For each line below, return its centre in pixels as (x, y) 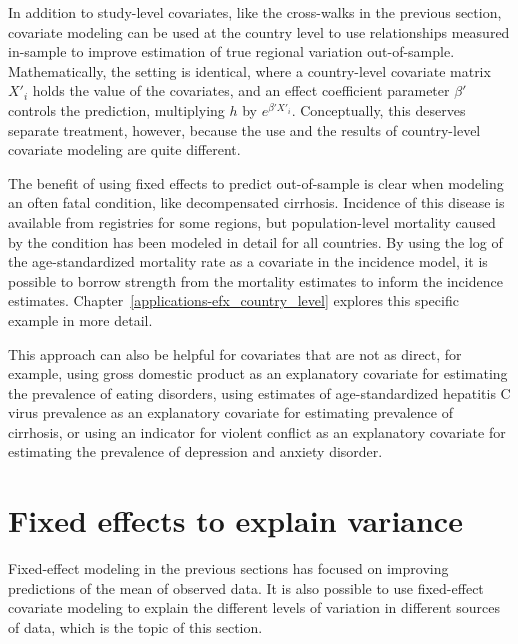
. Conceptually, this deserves (378, 109)
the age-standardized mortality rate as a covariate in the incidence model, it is (248, 261)
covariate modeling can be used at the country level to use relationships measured (259, 31)
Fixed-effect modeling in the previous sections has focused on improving (228, 568)
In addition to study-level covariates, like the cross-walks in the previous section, (255, 12)
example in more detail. (80, 319)
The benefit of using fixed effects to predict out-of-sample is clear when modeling (256, 182)
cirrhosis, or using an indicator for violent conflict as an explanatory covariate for (257, 431)
